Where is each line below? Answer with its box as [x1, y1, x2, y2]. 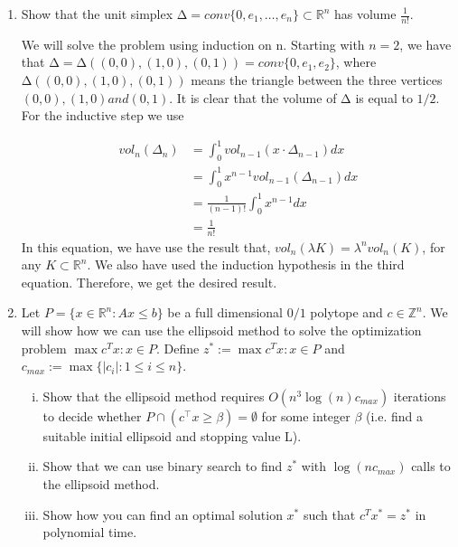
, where [335, 52, 377, 71]
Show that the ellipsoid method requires [42, 386, 265, 405]
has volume [333, 5, 397, 23]
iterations [393, 386, 446, 405]
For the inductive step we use [21, 106, 184, 125]
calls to [411, 457, 451, 476]
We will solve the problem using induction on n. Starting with [21, 34, 365, 53]
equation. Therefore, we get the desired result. [21, 272, 277, 291]
